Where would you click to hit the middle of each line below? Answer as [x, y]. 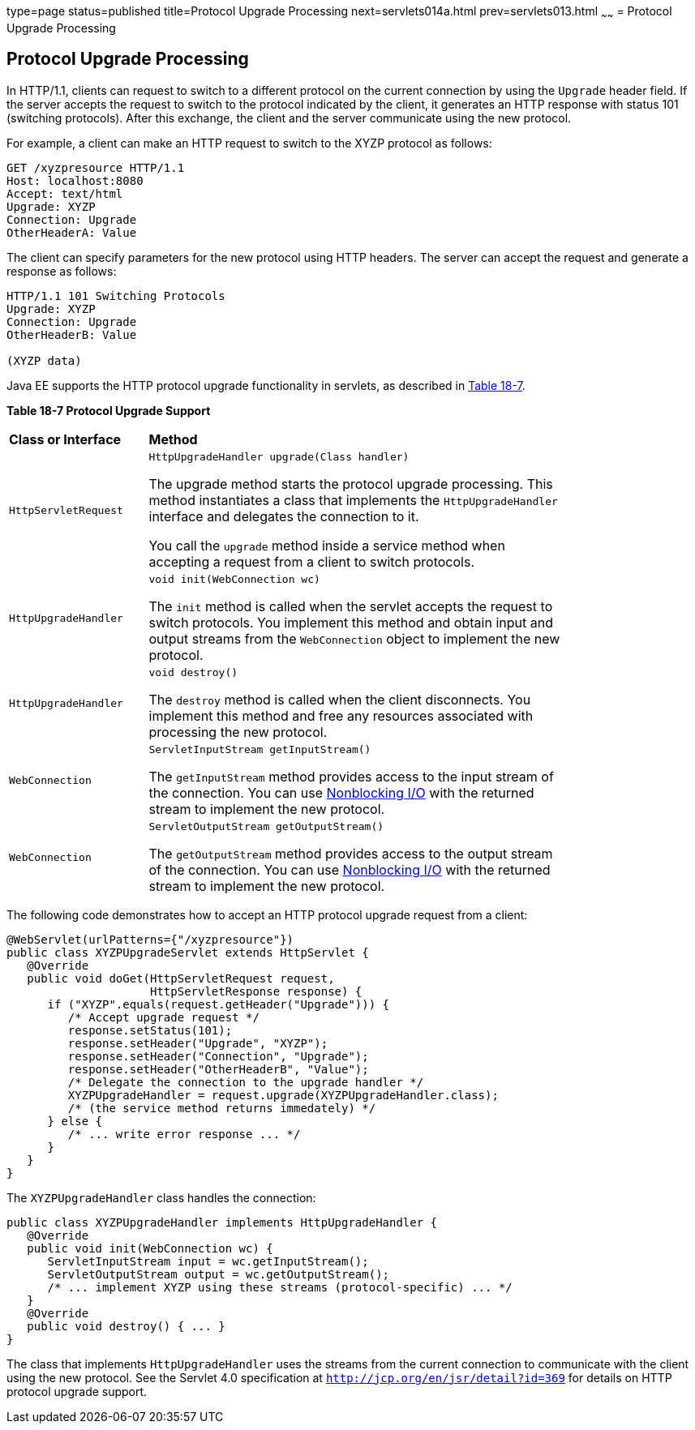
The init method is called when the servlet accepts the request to [351, 606]
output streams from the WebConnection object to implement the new [354, 638]
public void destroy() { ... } [126, 1326]
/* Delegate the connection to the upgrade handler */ [246, 1082]
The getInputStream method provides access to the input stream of [351, 776]
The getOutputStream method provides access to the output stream [351, 853]
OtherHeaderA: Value [72, 232]
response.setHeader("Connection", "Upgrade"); [218, 1056]
